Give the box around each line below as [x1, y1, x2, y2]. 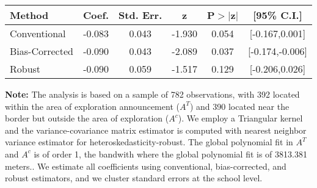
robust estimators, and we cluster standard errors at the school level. [5, 172, 263, 184]
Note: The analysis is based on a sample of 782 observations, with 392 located [5, 88, 300, 100]
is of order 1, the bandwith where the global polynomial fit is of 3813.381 [34, 147, 307, 160]
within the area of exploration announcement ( [5, 99, 180, 112]
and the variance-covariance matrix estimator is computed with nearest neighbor [5, 123, 307, 136]
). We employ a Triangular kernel [178, 112, 303, 125]
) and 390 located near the [189, 99, 290, 112]
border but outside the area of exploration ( [5, 112, 169, 125]
